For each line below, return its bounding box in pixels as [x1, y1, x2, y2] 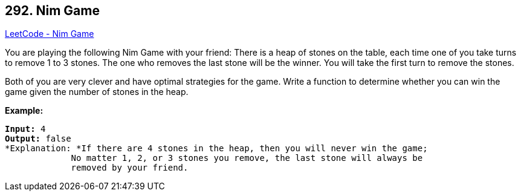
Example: [5, 105, 44, 116]
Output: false [5, 134, 71, 144]
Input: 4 [5, 124, 46, 134]
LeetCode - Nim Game [5, 28, 94, 39]
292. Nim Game [5, 3, 100, 18]
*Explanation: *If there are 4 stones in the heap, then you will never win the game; [5, 143, 428, 154]
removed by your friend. [71, 163, 189, 173]
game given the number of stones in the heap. [5, 87, 189, 97]
